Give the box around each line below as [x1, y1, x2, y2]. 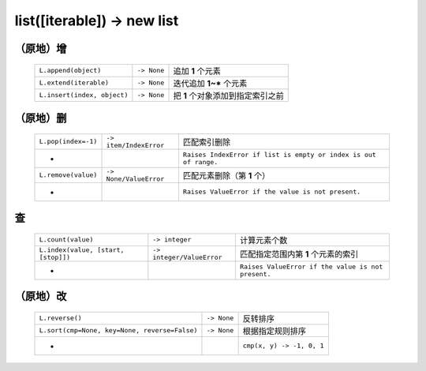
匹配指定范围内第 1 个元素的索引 [239, 249, 359, 260]
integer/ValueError [152, 253, 222, 261]
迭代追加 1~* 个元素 [173, 77, 248, 88]
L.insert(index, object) [39, 91, 129, 99]
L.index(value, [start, [39, 245, 125, 254]
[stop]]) [39, 253, 71, 261]
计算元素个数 [239, 234, 288, 245]
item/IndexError [106, 141, 165, 149]
